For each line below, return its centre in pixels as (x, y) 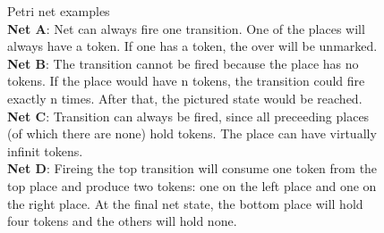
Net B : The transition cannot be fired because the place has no (183, 63)
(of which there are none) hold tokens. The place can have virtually (192, 133)
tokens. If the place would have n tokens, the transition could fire (186, 81)
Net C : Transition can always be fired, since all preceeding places (188, 116)
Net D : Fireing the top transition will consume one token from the (192, 168)
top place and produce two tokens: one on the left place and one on (192, 185)
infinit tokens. (45, 150)
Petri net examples (59, 11)
